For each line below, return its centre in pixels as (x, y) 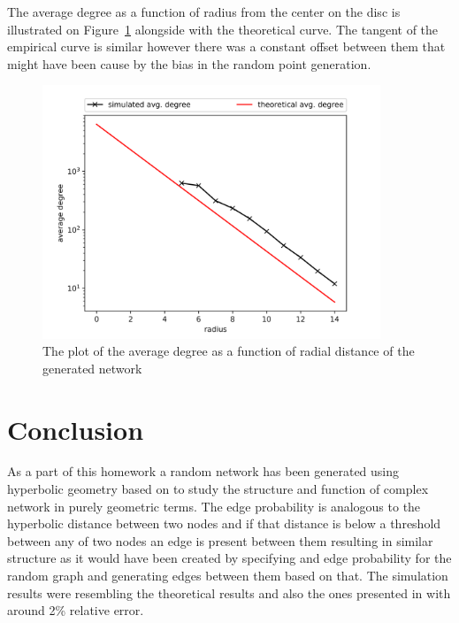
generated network (92, 368)
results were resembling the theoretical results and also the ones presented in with (229, 592)
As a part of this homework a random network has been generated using (203, 471)
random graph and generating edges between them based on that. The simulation (228, 576)
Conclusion (76, 429)
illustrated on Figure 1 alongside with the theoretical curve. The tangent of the (223, 29)
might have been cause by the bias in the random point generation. (189, 63)
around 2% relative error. (76, 610)
